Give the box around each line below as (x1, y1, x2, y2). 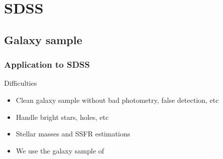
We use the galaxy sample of (16, 145, 104, 155)
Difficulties (4, 78, 37, 88)
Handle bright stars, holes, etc (16, 111, 109, 122)
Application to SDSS (4, 58, 90, 71)
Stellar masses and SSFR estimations (16, 128, 130, 139)
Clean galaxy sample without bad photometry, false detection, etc (16, 94, 219, 105)
